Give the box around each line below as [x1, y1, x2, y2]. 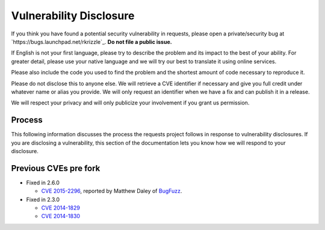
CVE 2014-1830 [41, 213, 81, 220]
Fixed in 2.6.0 [26, 179, 60, 186]
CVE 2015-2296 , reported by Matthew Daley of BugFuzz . [41, 187, 182, 195]
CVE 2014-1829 [41, 204, 81, 211]
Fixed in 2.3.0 [26, 196, 60, 203]
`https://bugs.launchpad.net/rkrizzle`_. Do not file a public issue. [11, 38, 172, 45]
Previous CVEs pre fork [11, 163, 101, 174]
